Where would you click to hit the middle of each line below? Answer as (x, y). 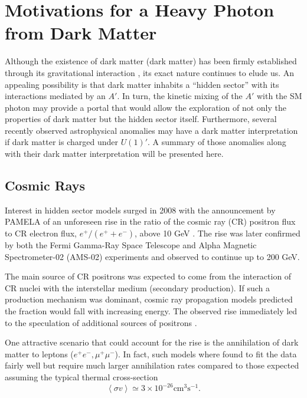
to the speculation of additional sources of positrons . (101, 322)
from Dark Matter (81, 33)
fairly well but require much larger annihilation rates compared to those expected (152, 365)
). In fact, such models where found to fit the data (206, 353)
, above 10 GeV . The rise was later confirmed (218, 233)
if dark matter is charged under (61, 142)
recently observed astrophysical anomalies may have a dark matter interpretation (151, 130)
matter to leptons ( (39, 353)
